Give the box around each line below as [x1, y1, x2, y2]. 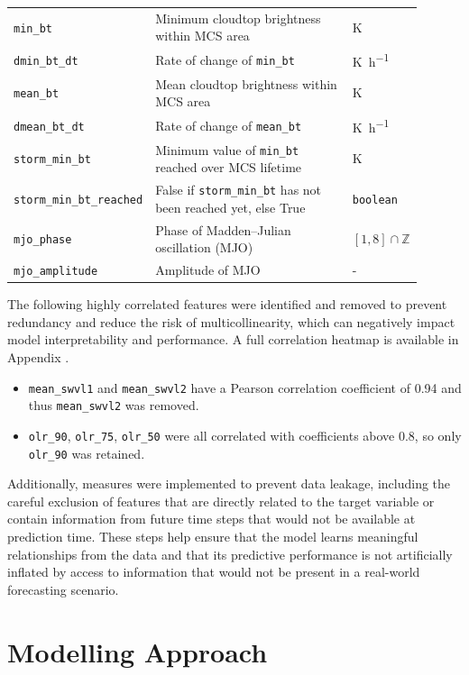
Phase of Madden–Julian [155, 220, 291, 239]
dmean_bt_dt [14, 120, 85, 133]
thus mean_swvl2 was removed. [28, 396, 199, 415]
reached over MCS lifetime [155, 158, 302, 177]
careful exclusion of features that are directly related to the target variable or [7, 491, 435, 510]
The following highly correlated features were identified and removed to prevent [7, 295, 447, 314]
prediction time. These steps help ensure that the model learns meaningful [7, 527, 418, 545]
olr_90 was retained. [28, 443, 145, 462]
